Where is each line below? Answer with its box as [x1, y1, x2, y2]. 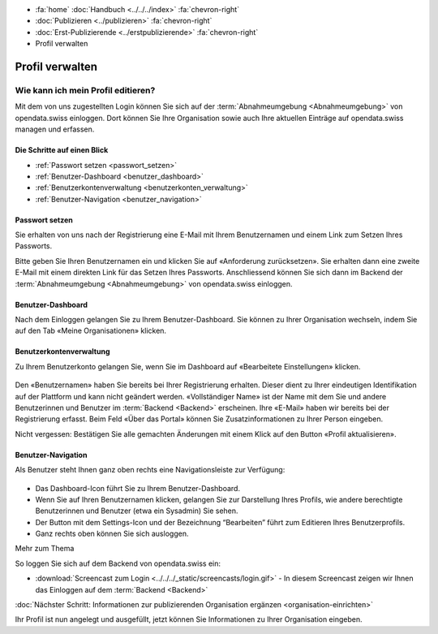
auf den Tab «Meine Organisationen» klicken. [15, 326, 166, 336]
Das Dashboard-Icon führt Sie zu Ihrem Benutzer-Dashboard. [35, 483, 241, 493]
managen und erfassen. [15, 124, 95, 134]
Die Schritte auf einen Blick [15, 145, 109, 155]
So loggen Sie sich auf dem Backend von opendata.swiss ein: [15, 559, 221, 568]
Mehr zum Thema [15, 544, 75, 554]
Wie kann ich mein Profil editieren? [15, 84, 156, 96]
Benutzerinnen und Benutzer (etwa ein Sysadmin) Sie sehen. [35, 506, 238, 515]
